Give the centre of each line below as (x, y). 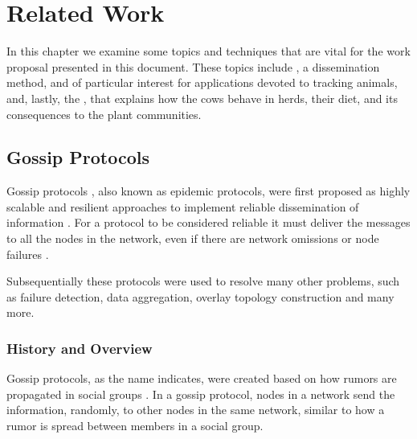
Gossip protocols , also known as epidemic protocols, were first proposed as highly (208, 191)
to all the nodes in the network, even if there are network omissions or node (193, 238)
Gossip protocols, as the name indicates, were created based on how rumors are (202, 378)
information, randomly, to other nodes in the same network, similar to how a (196, 410)
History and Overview (80, 348)
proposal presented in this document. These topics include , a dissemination (193, 66)
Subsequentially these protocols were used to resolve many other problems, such (203, 281)
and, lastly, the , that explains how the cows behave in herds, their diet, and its (202, 98)
